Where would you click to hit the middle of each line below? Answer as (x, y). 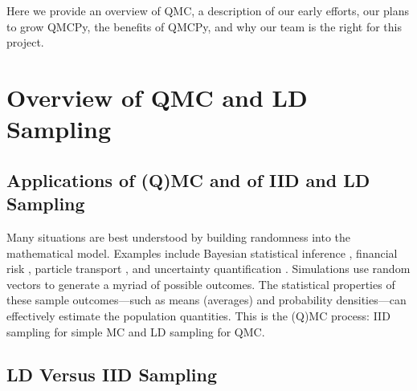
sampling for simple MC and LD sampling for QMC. (136, 331)
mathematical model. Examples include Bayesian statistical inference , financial (202, 253)
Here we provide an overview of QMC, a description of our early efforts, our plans (208, 10)
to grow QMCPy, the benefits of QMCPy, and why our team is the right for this (204, 26)
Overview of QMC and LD (157, 97)
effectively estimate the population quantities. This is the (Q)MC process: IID (198, 315)
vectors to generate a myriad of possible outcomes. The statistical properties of (201, 284)
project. (25, 42)
